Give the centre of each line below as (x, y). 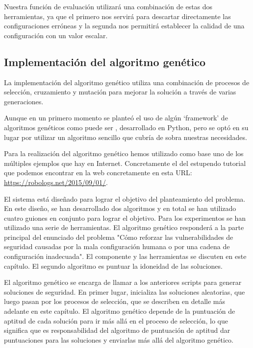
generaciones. (24, 101)
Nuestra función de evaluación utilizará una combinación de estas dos (108, 6)
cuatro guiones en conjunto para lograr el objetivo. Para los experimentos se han (125, 218)
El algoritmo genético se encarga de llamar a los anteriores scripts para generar (123, 282)
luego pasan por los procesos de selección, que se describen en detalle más (114, 301)
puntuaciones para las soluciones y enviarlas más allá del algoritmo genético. (119, 339)
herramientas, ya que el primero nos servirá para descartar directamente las (117, 16)
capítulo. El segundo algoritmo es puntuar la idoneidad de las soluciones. (113, 266)
